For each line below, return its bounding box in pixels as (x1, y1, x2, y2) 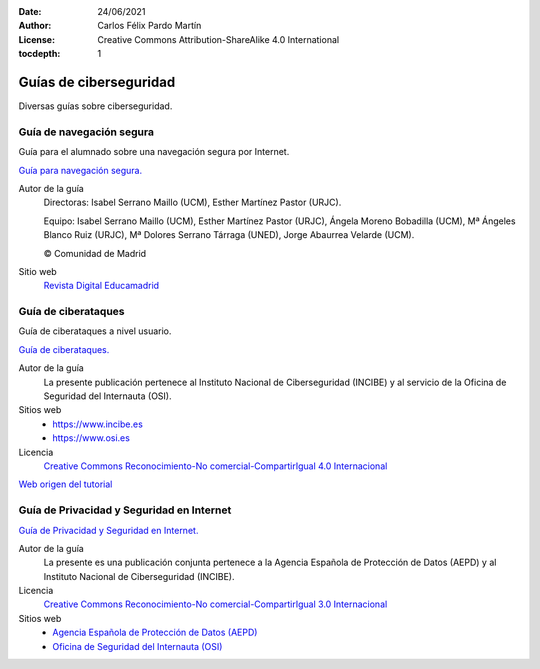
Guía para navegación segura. (18, 164, 143, 176)
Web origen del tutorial (18, 478, 113, 490)
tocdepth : (18, 48, 61, 60)
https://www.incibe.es (52, 418, 144, 430)
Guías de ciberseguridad (18, 73, 176, 90)
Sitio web (18, 265, 57, 277)
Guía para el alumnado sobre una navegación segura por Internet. (18, 146, 290, 158)
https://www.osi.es (52, 432, 130, 444)
